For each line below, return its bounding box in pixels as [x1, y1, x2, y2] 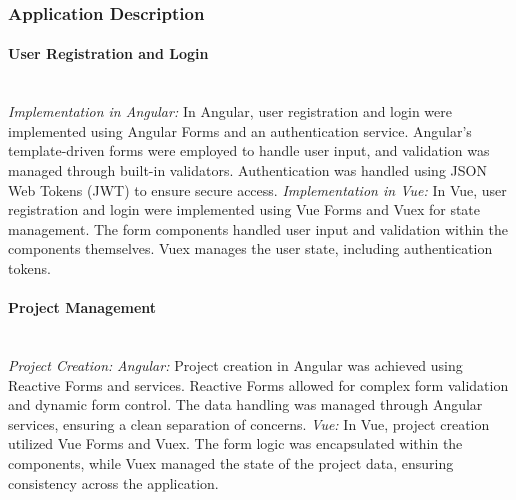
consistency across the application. [8, 472, 219, 493]
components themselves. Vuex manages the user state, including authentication [8, 238, 493, 259]
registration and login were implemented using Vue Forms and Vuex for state [8, 199, 481, 220]
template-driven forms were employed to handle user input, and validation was [8, 140, 490, 161]
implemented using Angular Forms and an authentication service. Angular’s [8, 120, 472, 141]
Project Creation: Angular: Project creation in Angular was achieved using [8, 354, 463, 375]
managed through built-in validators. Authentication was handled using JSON [8, 160, 487, 181]
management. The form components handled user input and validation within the [8, 218, 508, 239]
